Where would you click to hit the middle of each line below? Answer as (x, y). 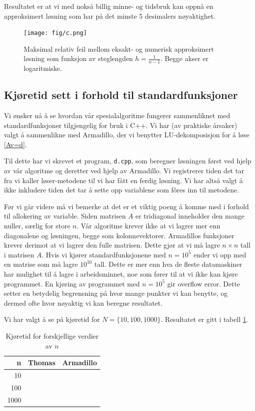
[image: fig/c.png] (55, 33)
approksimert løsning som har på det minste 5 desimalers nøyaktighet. (110, 16)
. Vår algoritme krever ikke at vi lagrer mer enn (148, 226)
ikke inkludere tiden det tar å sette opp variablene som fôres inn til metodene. (122, 190)
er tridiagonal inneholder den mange (190, 216)
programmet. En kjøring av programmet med (72, 283)
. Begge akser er (184, 58)
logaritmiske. (43, 68)
